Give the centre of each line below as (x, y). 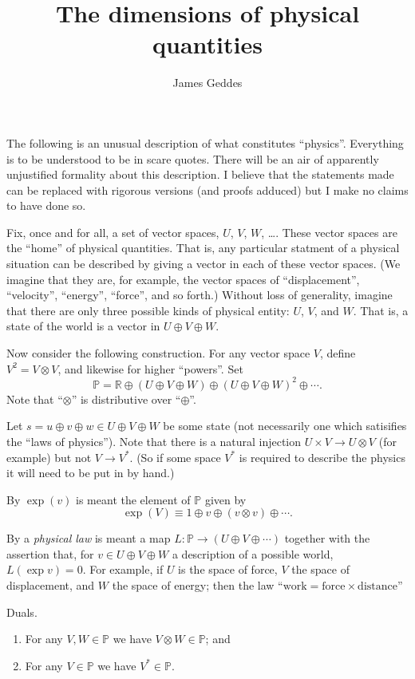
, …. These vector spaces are (329, 232)
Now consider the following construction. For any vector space (158, 353)
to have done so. (46, 205)
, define (338, 353)
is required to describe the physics (322, 457)
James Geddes (207, 83)
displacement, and (51, 585)
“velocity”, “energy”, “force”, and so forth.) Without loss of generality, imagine (200, 295)
